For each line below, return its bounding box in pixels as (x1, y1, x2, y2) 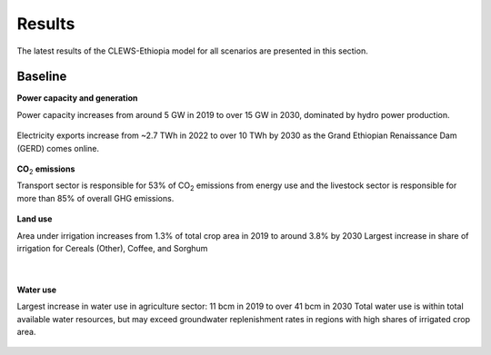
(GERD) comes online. (16, 143, 100, 153)
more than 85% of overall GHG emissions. (16, 192, 175, 203)
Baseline (16, 69, 67, 84)
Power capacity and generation (16, 93, 138, 104)
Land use (16, 213, 53, 224)
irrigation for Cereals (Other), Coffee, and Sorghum (16, 242, 208, 253)
